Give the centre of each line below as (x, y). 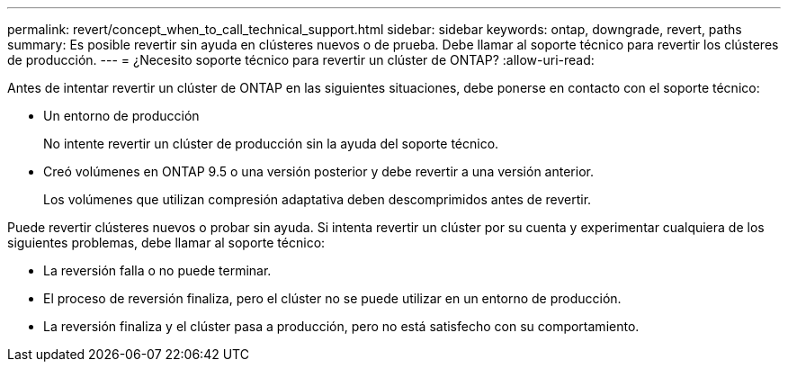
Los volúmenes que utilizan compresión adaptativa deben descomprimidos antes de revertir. (318, 199)
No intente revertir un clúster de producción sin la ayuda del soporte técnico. (271, 144)
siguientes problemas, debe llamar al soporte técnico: (166, 243)
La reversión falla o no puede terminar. (157, 270)
